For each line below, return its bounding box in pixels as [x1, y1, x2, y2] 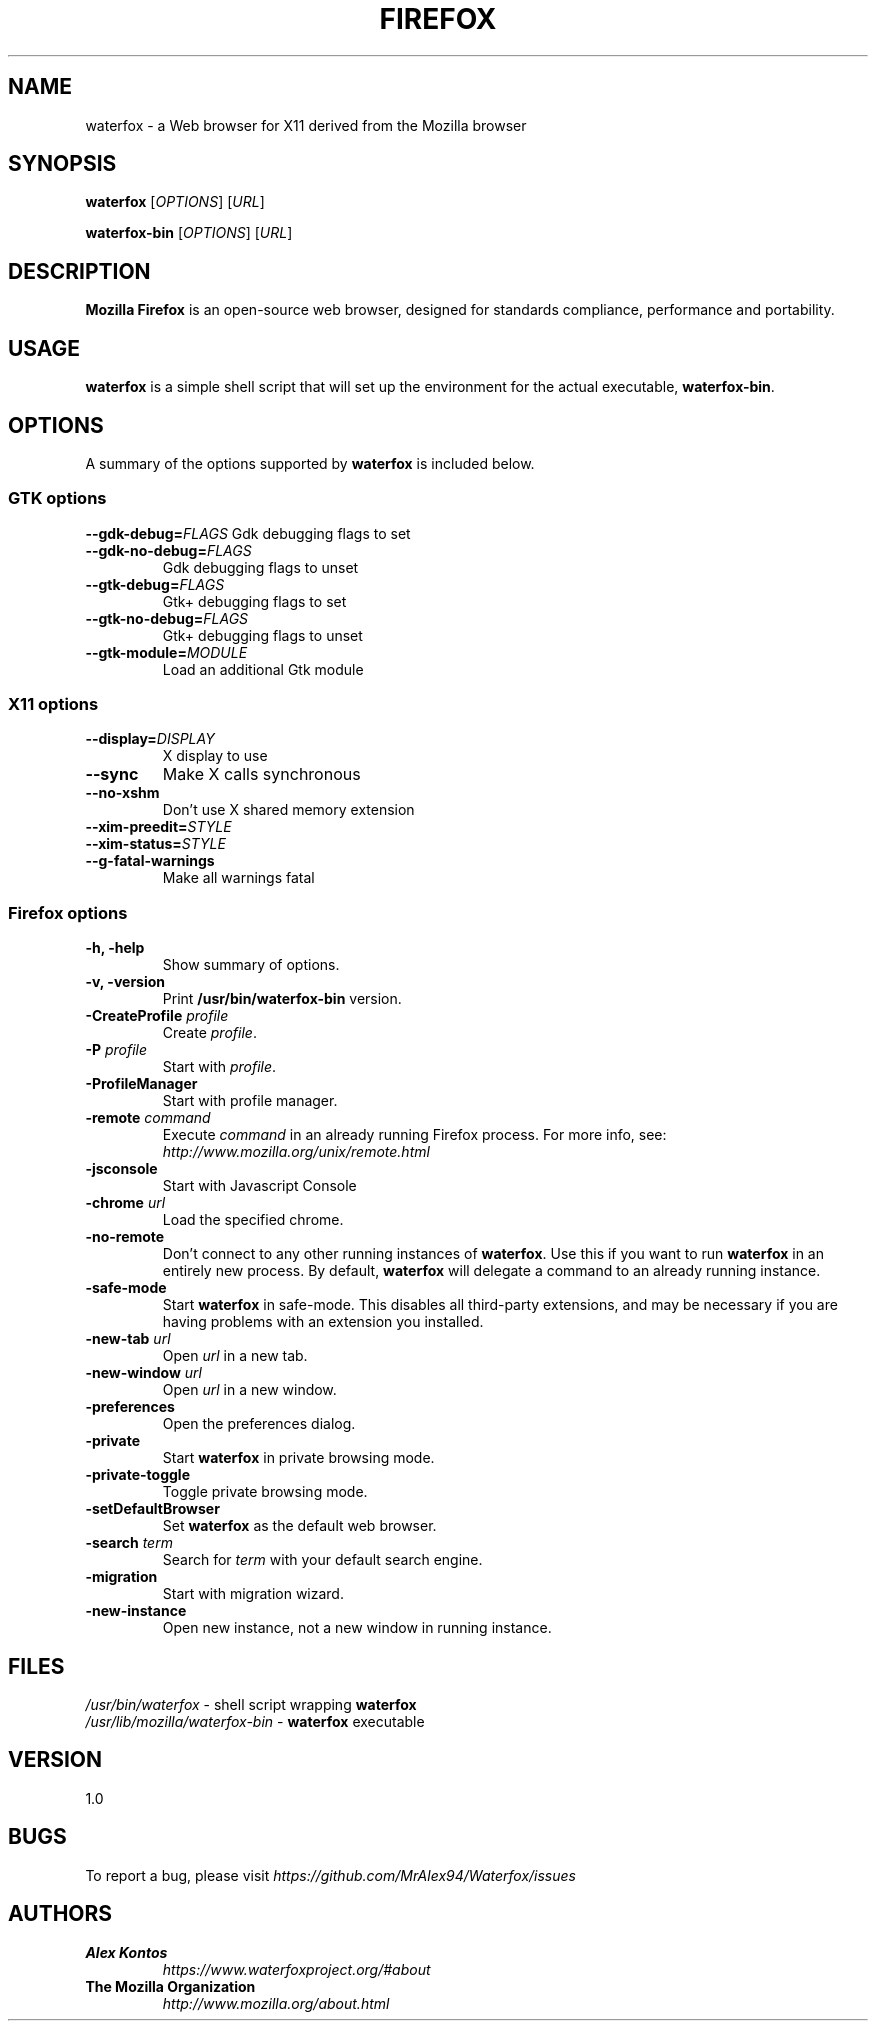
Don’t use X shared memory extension [162, 801, 415, 819]
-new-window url [85, 1364, 202, 1382]
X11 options [8, 694, 99, 715]
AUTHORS [8, 1901, 113, 1927]
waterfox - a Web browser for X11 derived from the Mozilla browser [85, 116, 527, 134]
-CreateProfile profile [85, 1007, 229, 1025]
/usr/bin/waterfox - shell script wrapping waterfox [85, 1696, 417, 1714]
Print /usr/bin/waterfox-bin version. [162, 990, 402, 1008]
